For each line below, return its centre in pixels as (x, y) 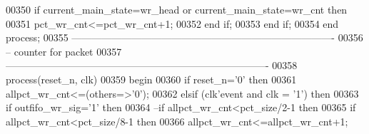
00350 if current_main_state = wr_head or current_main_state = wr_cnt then (177, 9)
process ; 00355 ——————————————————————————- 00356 (184, 37)
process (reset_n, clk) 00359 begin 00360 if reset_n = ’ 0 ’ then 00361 (151, 79)
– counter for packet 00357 (64, 51)
